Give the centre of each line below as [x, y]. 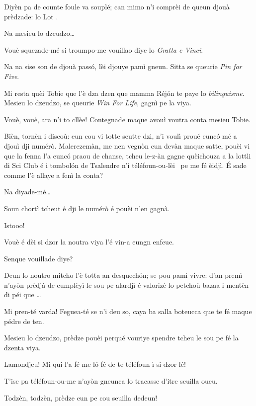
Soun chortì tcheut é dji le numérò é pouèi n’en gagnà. [87, 208]
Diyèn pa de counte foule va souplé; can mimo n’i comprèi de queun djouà [117, 6]
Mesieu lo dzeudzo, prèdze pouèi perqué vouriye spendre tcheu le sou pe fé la [121, 338]
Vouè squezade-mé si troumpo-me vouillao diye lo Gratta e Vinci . [104, 49]
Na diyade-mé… [27, 192]
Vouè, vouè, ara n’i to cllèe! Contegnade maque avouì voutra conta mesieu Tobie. [127, 119]
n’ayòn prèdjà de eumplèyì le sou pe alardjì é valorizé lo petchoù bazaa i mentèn [127, 284]
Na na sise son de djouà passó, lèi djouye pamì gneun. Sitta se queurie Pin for [123, 66]
